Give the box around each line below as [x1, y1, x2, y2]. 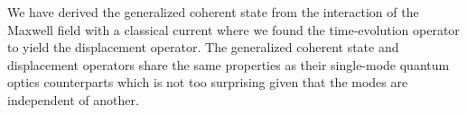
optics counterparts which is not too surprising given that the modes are [7, 73, 408, 92]
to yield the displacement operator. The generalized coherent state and [7, 38, 399, 57]
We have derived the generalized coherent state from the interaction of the [7, 3, 419, 21]
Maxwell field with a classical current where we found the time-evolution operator [7, 20, 460, 39]
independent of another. [7, 90, 139, 109]
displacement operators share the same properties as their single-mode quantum [7, 55, 450, 74]
